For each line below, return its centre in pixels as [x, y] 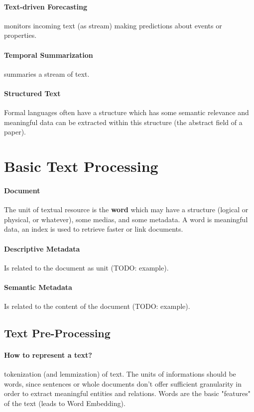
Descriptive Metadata [42, 248]
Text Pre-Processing [57, 333]
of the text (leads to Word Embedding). [65, 403]
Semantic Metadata [38, 287]
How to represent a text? [48, 355]
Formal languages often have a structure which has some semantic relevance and [127, 112]
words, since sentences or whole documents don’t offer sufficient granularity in [123, 383]
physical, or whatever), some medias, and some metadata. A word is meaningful [126, 219]
